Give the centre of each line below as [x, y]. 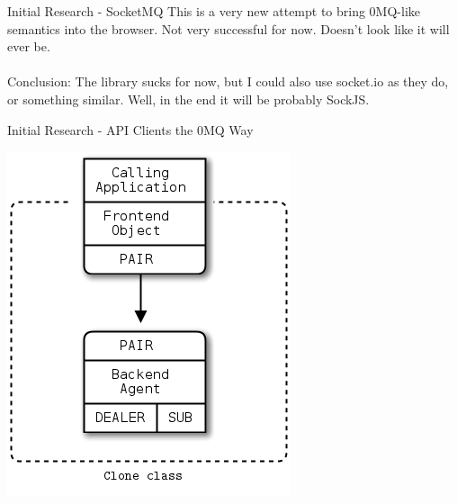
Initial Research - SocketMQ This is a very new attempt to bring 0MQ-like [214, 11]
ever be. [29, 46]
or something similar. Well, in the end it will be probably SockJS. [188, 99]
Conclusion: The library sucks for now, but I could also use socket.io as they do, [228, 81]
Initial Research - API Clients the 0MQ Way [130, 129]
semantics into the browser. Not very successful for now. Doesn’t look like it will [228, 28]
